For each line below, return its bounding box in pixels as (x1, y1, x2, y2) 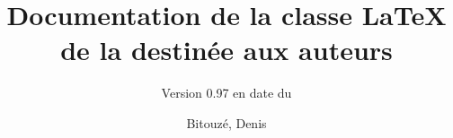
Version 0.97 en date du (161, 83, 292, 102)
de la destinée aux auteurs (60, 31, 393, 68)
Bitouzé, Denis (186, 113, 267, 132)
